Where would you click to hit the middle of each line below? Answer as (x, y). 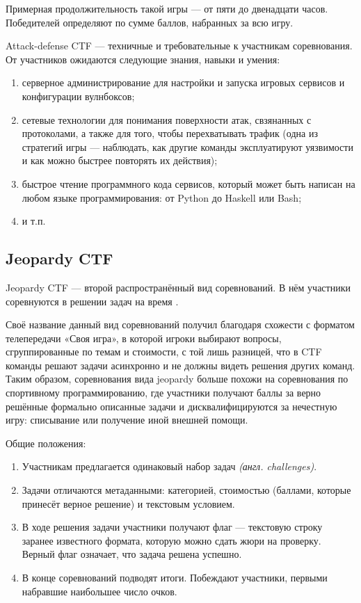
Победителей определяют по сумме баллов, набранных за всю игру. (150, 22)
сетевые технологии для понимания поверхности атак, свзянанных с (167, 119)
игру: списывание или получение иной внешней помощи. (127, 420)
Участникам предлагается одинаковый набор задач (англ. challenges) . (169, 466)
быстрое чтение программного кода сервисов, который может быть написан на (188, 183)
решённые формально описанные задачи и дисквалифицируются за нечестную (171, 406)
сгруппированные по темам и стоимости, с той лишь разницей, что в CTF (164, 352)
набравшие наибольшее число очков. (99, 591)
